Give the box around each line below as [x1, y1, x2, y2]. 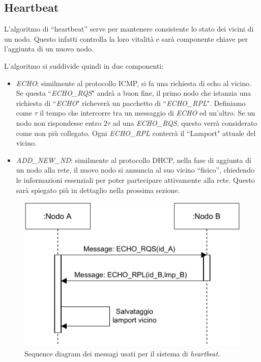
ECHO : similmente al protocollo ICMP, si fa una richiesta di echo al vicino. [16, 77, 252, 88]
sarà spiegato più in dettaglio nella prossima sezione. [16, 184, 180, 195]
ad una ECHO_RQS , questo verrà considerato [112, 117, 257, 128]
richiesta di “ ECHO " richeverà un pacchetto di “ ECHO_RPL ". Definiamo [16, 97, 246, 108]
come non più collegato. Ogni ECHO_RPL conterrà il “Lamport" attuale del [16, 127, 256, 138]
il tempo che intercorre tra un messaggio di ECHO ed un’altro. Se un [40, 107, 255, 118]
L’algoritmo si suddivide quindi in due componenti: [4, 60, 164, 71]
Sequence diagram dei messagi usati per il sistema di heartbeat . [24, 348, 220, 358]
